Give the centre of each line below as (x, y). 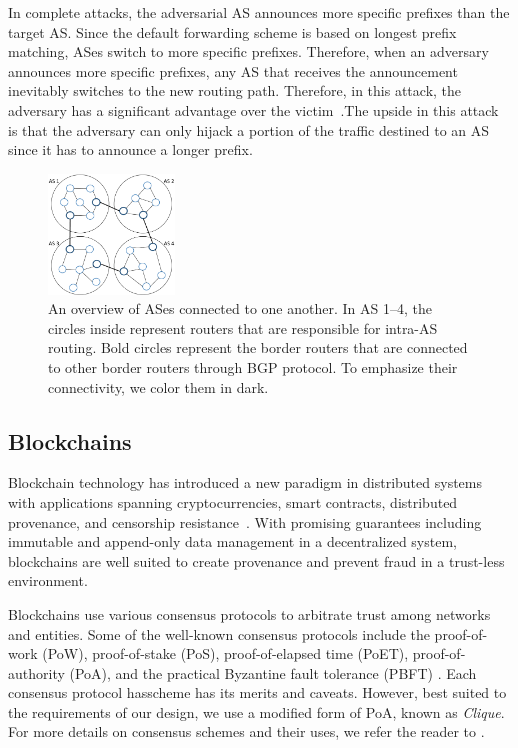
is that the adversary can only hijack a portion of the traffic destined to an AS (249, 129)
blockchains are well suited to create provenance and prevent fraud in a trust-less (256, 560)
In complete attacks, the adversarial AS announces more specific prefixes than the (259, 12)
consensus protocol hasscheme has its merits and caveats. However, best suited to (257, 692)
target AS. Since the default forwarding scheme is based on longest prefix (232, 31)
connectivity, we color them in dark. (158, 386)
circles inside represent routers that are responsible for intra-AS (243, 327)
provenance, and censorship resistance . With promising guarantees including (245, 521)
